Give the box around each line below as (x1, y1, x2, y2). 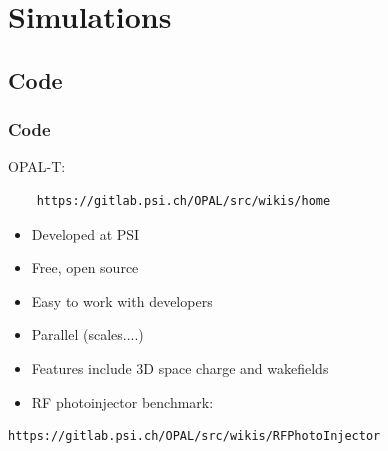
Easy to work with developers (31, 290, 213, 311)
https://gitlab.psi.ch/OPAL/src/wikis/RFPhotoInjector (8, 429, 381, 444)
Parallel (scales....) (31, 324, 144, 345)
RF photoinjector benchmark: (31, 391, 214, 412)
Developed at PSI (31, 223, 140, 244)
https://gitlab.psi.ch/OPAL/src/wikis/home (36, 193, 331, 208)
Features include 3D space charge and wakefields (31, 357, 329, 378)
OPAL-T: (8, 156, 66, 177)
